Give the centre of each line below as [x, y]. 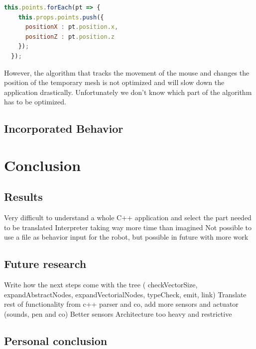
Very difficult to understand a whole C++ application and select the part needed [128, 218]
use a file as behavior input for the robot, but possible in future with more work [126, 237]
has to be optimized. [35, 102]
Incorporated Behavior [64, 129]
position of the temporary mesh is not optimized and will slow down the [114, 82]
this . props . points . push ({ [61, 17]
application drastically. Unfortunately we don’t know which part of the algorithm [128, 92]
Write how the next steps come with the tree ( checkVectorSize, [101, 285]
